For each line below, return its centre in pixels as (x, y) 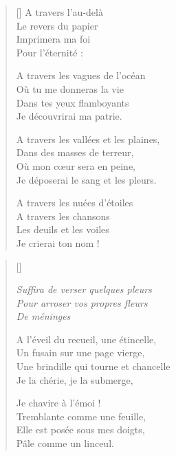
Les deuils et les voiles (63, 229)
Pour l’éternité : (49, 52)
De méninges (43, 316)
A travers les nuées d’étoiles (75, 203)
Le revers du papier (57, 25)
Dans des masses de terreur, (75, 152)
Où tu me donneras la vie (70, 88)
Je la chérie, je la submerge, (75, 379)
